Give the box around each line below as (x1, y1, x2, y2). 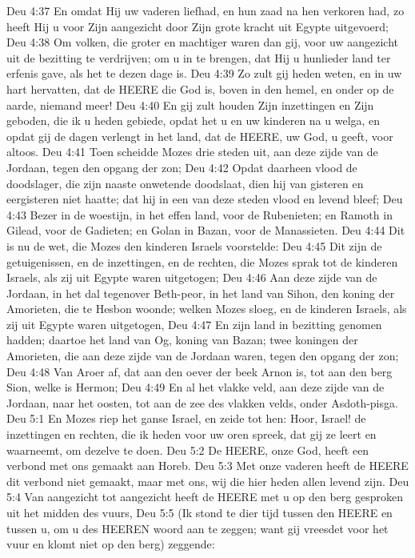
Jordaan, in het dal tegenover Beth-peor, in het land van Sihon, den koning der (6, 284, 395, 301)
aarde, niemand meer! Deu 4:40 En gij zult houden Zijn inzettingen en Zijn (6, 96, 374, 113)
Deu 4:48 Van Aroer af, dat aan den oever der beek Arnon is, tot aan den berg (6, 363, 393, 379)
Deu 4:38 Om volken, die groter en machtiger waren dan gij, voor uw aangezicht (6, 34, 398, 50)
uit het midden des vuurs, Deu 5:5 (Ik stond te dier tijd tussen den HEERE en (6, 504, 393, 520)
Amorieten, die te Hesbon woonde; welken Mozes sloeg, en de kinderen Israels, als (6, 300, 407, 317)
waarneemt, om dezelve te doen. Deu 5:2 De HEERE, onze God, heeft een (6, 441, 369, 458)
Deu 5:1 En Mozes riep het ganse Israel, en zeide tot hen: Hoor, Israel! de (6, 410, 366, 427)
